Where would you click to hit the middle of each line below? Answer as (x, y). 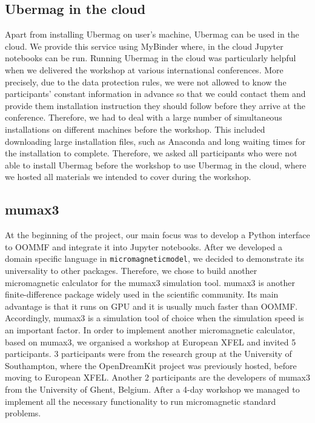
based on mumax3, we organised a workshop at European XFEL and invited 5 (151, 341)
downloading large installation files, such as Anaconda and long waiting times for (155, 141)
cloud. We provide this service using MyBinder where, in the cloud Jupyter (144, 46)
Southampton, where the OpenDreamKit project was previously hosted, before (151, 365)
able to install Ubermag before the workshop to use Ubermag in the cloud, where (156, 165)
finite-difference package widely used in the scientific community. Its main (142, 294)
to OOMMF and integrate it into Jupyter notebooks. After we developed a (144, 246)
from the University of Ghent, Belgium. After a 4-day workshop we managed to (152, 389)
